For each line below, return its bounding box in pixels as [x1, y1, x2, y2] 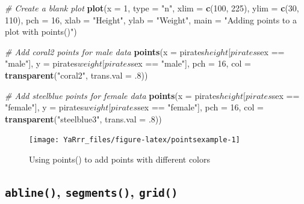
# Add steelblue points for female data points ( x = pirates [5, 89, 220, 101]
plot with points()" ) [5, 25, 77, 38]
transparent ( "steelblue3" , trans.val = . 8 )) [5, 112, 162, 125]
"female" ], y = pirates [5, 101, 84, 113]
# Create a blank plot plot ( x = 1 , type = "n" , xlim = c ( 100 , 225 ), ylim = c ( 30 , [5, 2, 299, 14]
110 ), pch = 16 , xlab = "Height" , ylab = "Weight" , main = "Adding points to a [5, 13, 297, 26]
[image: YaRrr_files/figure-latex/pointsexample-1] [29, 136, 240, 145]
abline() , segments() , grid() [5, 182, 178, 200]
